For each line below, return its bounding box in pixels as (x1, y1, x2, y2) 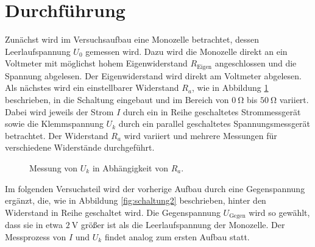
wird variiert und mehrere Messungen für (124, 129, 277, 141)
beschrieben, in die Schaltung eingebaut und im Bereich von (5, 93, 229, 106)
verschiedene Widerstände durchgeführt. (5, 141, 155, 154)
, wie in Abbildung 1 (191, 81, 269, 94)
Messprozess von (5, 230, 66, 243)
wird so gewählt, (249, 206, 310, 218)
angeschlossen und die (214, 57, 297, 70)
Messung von (29, 161, 78, 174)
